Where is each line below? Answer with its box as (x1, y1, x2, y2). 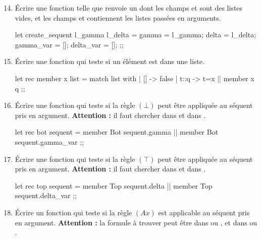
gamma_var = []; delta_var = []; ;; (15, 39, 124, 49)
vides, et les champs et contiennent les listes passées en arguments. (15, 12, 221, 23)
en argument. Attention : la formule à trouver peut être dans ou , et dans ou (15, 217, 257, 227)
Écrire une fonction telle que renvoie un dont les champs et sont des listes (15, 3, 243, 13)
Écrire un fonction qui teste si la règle (15, 207, 132, 217)
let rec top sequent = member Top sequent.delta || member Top (15, 180, 213, 191)
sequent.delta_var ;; (15, 190, 77, 201)
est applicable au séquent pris (158, 207, 250, 217)
